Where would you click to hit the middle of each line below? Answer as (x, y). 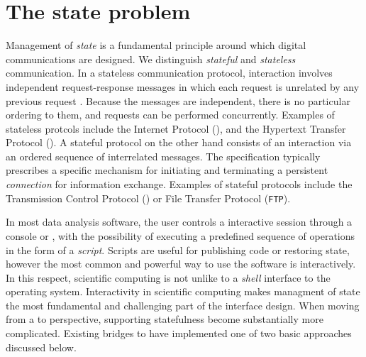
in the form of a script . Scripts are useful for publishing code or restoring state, (178, 249)
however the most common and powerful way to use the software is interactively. (181, 264)
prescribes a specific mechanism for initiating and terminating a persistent (167, 170)
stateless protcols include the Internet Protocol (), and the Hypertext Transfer (176, 128)
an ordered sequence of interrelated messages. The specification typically (163, 156)
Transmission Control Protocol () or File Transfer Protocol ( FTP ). (148, 198)
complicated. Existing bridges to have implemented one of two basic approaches (179, 333)
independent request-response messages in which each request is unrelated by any (183, 86)
